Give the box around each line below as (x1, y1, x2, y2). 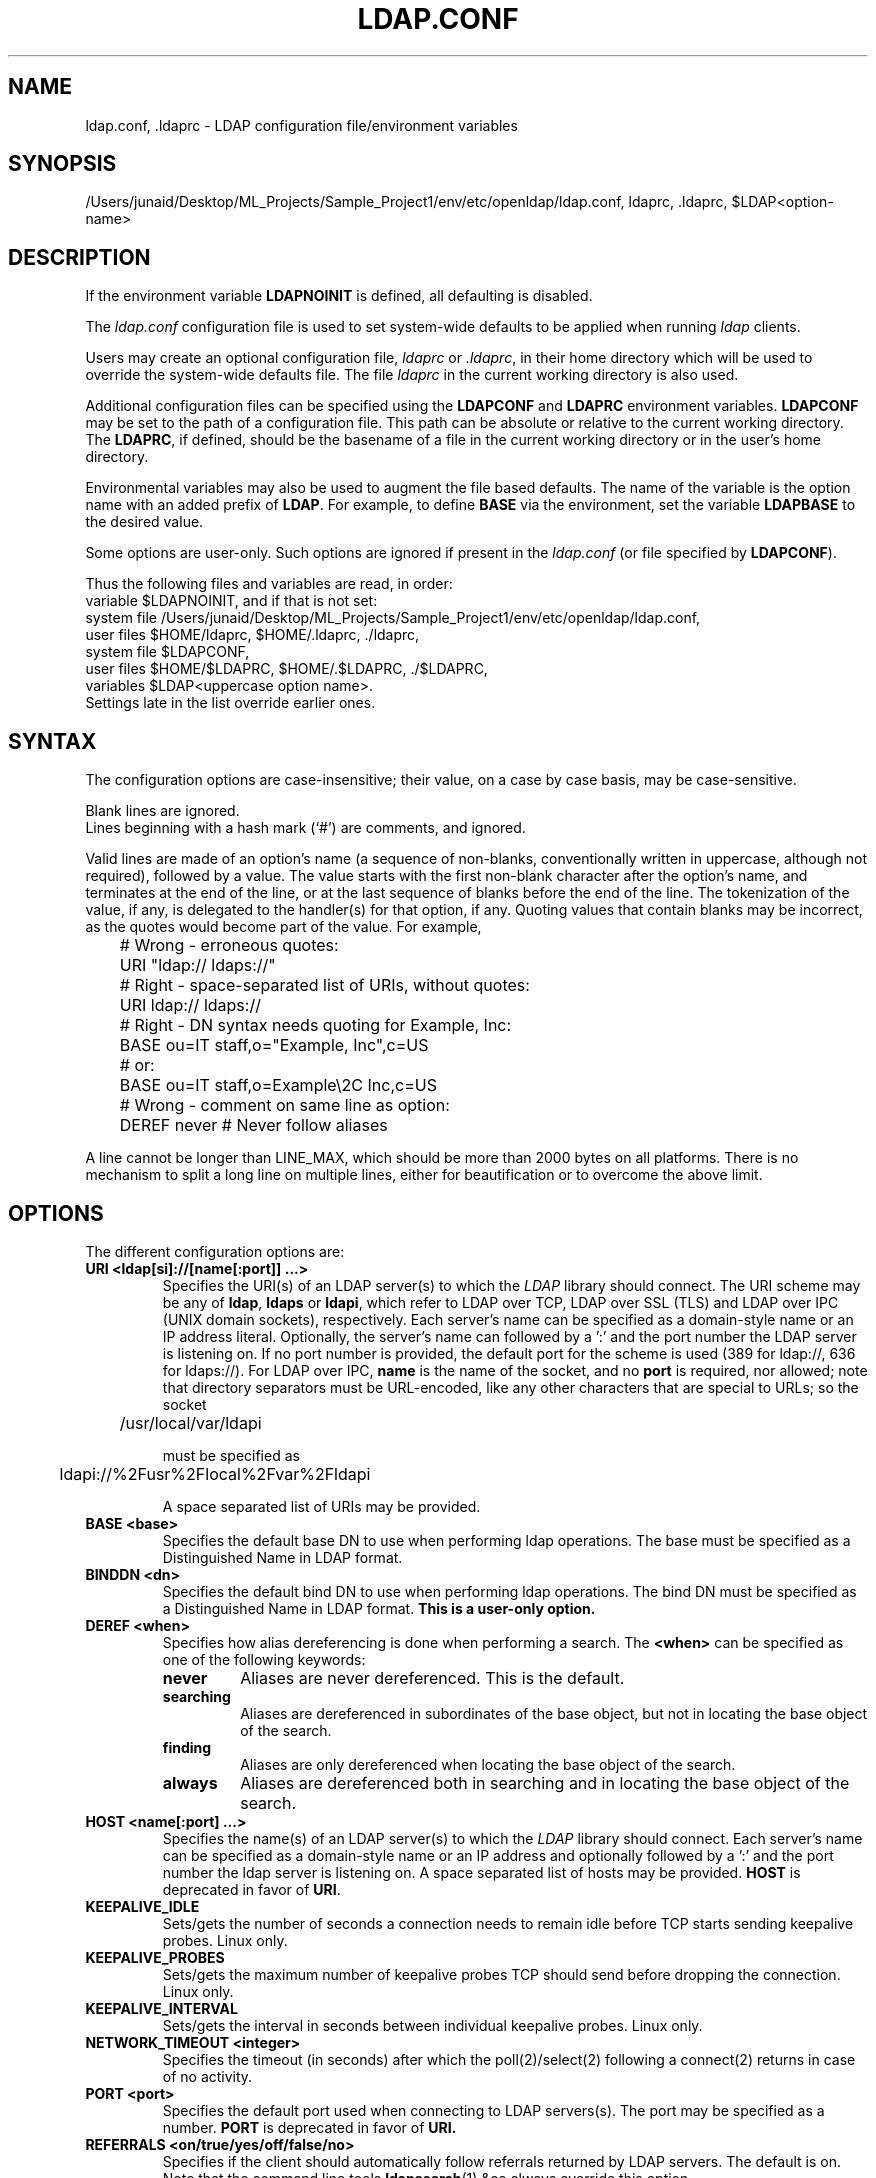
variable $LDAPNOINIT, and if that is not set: (85, 592, 378, 610)
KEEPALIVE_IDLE (85, 1897, 200, 1915)
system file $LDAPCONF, (85, 643, 250, 661)
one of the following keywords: (162, 1650, 366, 1668)
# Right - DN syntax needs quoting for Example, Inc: (119, 1015, 512, 1036)
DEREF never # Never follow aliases (119, 1115, 388, 1136)
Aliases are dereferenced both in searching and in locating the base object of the (240, 1772, 850, 1793)
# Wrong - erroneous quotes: (119, 935, 339, 956)
